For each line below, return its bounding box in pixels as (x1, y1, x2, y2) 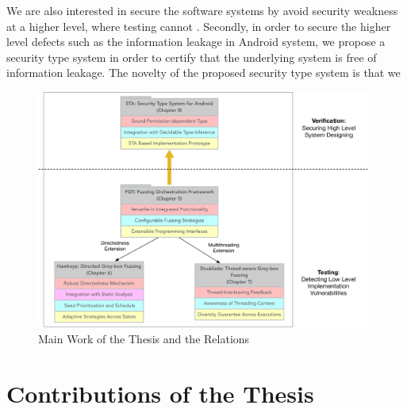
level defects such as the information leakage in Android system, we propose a (6, 33, 386, 50)
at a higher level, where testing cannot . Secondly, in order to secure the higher (6, 17, 391, 34)
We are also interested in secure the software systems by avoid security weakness (6, 2, 398, 18)
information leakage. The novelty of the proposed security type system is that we (6, 64, 401, 81)
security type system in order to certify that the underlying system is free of (6, 48, 377, 65)
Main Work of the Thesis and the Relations (38, 330, 250, 346)
